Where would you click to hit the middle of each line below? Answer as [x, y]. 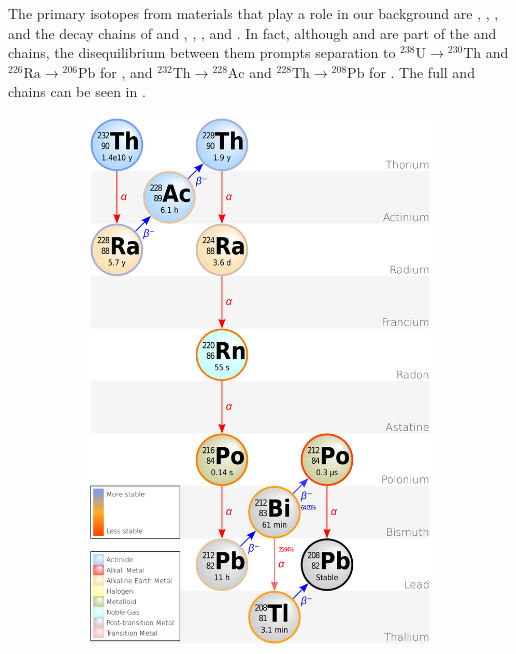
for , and [126, 71]
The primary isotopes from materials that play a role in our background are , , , [253, 13]
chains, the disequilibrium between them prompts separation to [202, 52]
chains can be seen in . [77, 91]
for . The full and [422, 71]
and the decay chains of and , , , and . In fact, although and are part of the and [252, 32]
